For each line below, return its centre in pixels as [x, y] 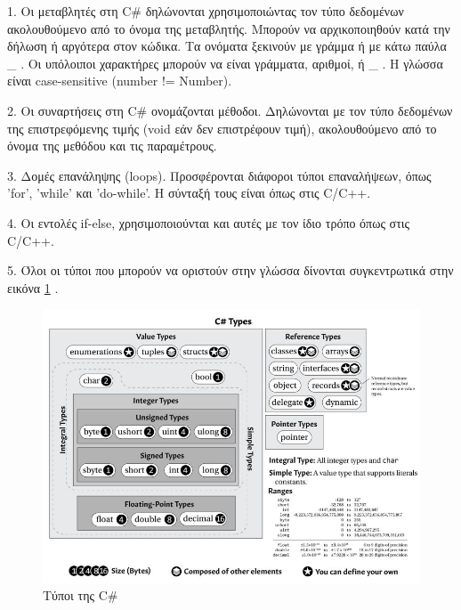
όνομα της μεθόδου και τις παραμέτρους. [112, 146]
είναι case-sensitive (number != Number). [120, 81]
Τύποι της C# [81, 595]
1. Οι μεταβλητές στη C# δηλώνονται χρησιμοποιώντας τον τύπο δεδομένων [206, 11]
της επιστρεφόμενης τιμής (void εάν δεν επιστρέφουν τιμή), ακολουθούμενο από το [222, 128]
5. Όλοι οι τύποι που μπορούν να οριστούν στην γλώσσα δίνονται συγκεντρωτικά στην [230, 270]
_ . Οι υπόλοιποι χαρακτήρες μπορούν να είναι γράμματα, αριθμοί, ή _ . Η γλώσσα [225, 63]
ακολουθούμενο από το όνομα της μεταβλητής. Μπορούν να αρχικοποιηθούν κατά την [229, 28]
